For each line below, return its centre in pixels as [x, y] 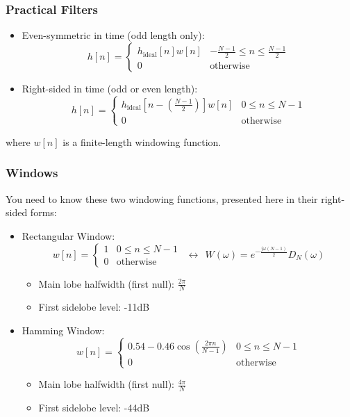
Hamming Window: [63, 330]
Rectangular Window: [68, 235]
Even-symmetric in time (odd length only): [113, 35]
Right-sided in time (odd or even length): [110, 88]
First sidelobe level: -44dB [94, 407]
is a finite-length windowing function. [142, 141]
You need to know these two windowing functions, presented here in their [162, 198]
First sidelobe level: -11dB [94, 307]
